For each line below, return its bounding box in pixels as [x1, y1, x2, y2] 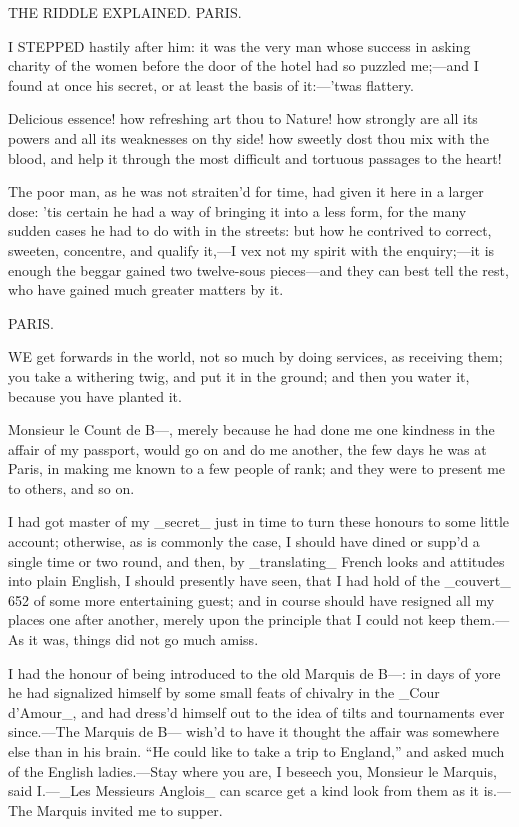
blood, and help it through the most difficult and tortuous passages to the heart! [8, 147, 502, 168]
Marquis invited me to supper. [36, 799, 223, 820]
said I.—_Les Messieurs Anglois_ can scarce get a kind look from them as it [8, 780, 480, 801]
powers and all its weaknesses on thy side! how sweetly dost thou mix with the [8, 127, 489, 148]
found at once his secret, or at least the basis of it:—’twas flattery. [8, 74, 414, 95]
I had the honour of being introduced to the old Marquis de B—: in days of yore [8, 662, 501, 683]
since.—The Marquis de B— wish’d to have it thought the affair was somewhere [8, 721, 500, 742]
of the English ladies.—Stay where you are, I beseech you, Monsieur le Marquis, [8, 760, 497, 781]
